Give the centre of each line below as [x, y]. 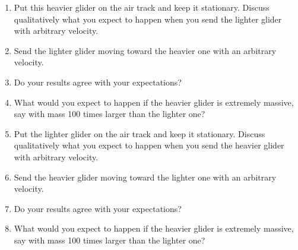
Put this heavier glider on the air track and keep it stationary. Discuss [142, 7]
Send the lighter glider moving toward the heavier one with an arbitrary [145, 50]
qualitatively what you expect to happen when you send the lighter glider [148, 19]
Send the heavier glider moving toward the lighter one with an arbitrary [145, 177]
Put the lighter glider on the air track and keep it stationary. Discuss [140, 133]
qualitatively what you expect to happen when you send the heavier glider [149, 145]
